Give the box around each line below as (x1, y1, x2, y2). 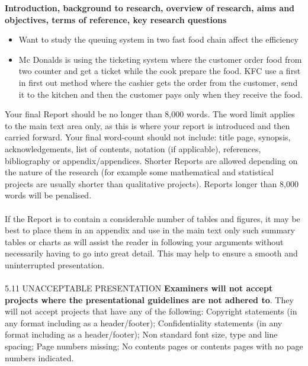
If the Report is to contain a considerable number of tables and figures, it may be (5, 212, 300, 224)
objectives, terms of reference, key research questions (5, 13, 227, 25)
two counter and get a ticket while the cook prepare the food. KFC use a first (18, 65, 301, 77)
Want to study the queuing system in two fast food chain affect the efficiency (18, 33, 299, 46)
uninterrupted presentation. (5, 258, 105, 271)
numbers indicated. (5, 351, 74, 364)
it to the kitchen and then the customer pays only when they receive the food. (18, 88, 303, 100)
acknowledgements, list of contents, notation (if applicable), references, (5, 142, 261, 155)
